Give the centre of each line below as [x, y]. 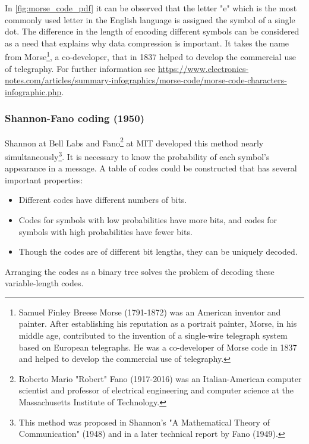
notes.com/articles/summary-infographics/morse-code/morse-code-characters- [146, 80]
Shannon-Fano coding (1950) [75, 118]
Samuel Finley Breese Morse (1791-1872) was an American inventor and [150, 312]
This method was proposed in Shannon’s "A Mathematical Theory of [144, 422]
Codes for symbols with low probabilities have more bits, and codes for [148, 219]
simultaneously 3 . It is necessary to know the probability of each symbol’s [137, 155]
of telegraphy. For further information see [80, 68]
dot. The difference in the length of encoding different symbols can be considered [152, 31]
